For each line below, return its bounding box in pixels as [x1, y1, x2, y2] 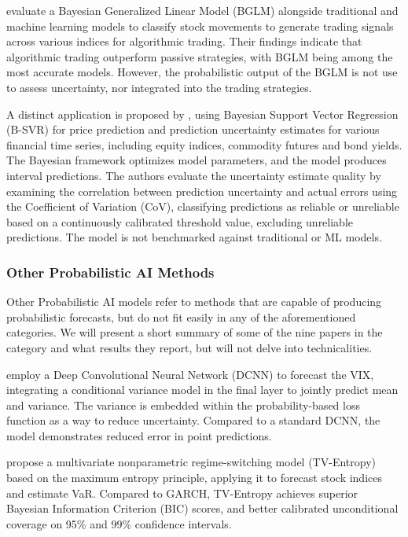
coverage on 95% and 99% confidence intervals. [6, 515, 232, 531]
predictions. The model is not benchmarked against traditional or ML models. [6, 229, 382, 245]
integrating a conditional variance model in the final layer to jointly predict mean [6, 381, 399, 398]
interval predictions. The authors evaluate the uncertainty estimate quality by [6, 167, 381, 183]
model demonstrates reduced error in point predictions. [6, 427, 272, 443]
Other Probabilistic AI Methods [6, 262, 215, 281]
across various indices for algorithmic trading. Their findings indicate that [6, 33, 362, 50]
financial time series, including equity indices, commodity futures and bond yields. [6, 136, 402, 153]
